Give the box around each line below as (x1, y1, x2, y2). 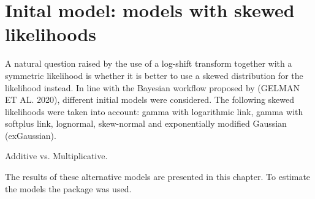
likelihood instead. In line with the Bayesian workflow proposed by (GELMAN (5, 81, 300, 94)
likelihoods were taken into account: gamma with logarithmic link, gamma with (5, 105, 303, 118)
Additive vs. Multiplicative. (5, 149, 108, 162)
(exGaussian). (5, 129, 56, 141)
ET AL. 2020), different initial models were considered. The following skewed (5, 93, 295, 106)
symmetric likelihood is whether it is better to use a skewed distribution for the (5, 69, 303, 81)
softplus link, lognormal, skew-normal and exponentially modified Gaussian (5, 117, 287, 130)
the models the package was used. (5, 182, 132, 195)
